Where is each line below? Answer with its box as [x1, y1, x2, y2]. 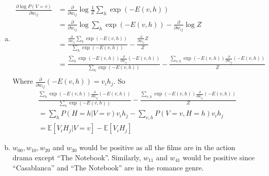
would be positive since [183, 152, 255, 162]
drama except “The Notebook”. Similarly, [12, 152, 141, 162]
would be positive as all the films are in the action [79, 142, 236, 153]
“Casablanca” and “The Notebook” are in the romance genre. [12, 162, 204, 172]
